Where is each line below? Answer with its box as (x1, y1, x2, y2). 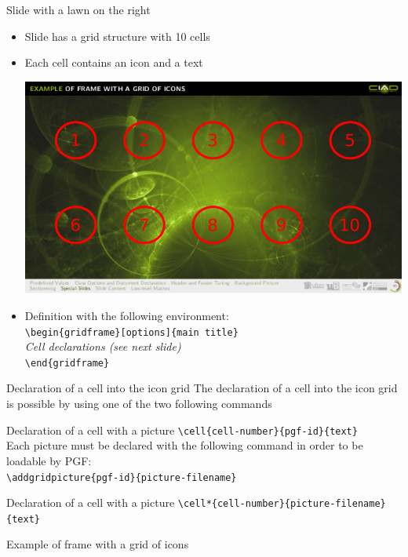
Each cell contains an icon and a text (24, 54, 203, 71)
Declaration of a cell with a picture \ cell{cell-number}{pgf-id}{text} (6, 421, 358, 438)
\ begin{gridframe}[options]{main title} (24, 326, 239, 338)
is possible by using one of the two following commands (6, 395, 272, 412)
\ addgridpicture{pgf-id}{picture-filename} (6, 471, 237, 483)
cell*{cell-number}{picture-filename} (184, 498, 386, 510)
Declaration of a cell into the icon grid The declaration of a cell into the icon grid (6, 380, 398, 396)
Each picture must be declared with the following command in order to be (6, 437, 363, 453)
